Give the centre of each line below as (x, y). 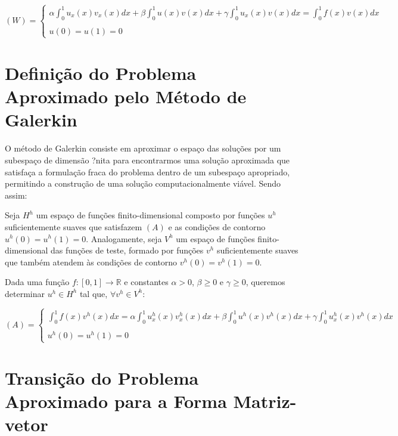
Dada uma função (37, 282)
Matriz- (265, 401)
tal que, (94, 293)
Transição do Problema (102, 377)
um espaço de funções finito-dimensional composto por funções (150, 215)
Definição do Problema (101, 73)
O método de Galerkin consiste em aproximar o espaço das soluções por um (143, 148)
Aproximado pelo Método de (126, 96)
